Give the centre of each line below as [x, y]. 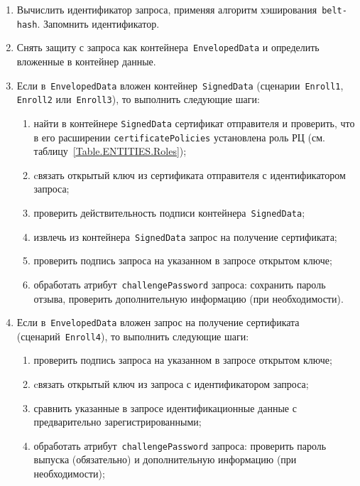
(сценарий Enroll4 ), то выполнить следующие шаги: [133, 336]
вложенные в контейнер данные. [86, 61]
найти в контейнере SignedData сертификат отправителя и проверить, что [194, 123]
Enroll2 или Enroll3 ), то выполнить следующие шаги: [138, 99]
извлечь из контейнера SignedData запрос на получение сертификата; [185, 236]
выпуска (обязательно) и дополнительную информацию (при [165, 459]
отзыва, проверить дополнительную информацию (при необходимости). [189, 298]
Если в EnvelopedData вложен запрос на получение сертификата [158, 322]
